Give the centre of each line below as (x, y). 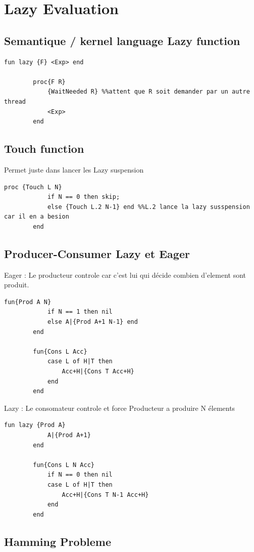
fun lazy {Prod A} (35, 425)
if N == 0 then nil (80, 475)
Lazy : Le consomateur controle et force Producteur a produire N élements (120, 408)
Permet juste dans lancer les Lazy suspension (74, 169)
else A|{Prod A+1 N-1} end (92, 322)
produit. (17, 285)
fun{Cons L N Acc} (64, 465)
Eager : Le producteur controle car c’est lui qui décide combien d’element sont (125, 274)
